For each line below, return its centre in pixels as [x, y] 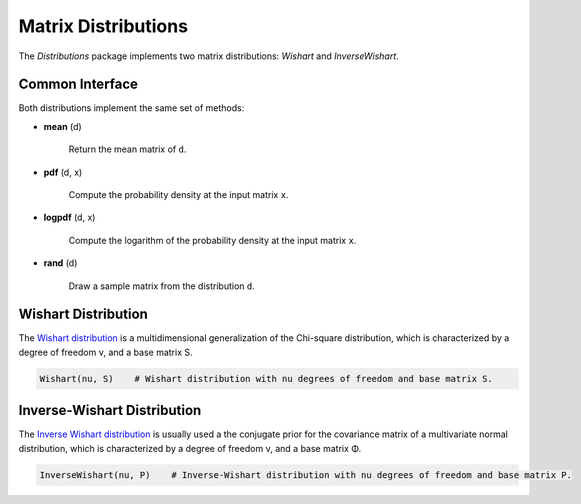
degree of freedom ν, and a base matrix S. [106, 352]
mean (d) [62, 126]
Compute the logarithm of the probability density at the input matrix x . [212, 240]
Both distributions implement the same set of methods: [131, 108]
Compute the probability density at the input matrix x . [178, 195]
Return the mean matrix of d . [127, 149]
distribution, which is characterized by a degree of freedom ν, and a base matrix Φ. [190, 448]
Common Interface [78, 84]
